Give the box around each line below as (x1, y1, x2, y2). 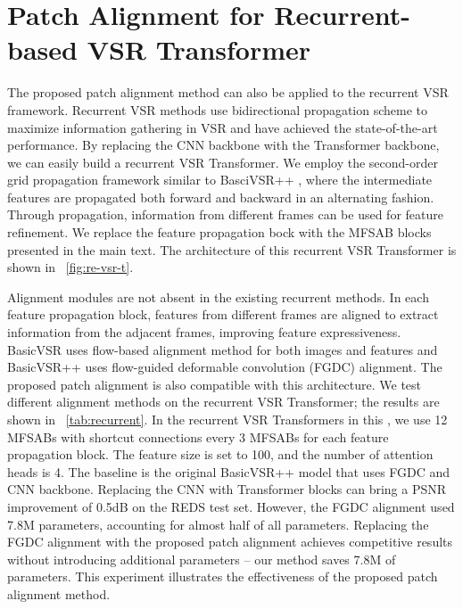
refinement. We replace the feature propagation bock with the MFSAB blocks (7, 223, 432, 242)
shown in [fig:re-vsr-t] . (7, 258, 134, 276)
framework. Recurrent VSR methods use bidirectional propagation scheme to (7, 100, 428, 119)
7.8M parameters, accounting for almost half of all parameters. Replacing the (7, 514, 429, 533)
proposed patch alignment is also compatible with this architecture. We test (7, 374, 422, 393)
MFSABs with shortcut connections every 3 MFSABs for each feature (7, 427, 389, 446)
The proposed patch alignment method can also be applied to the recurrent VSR (7, 83, 449, 102)
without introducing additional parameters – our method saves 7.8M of (7, 549, 396, 568)
